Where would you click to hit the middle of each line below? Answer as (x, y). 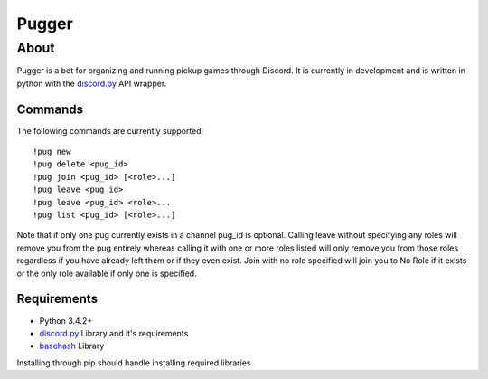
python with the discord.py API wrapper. (92, 83)
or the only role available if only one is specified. (107, 273)
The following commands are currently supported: (110, 130)
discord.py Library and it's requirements (114, 333)
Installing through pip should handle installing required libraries (134, 363)
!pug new (52, 152)
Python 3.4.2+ (66, 320)
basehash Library (72, 346)
